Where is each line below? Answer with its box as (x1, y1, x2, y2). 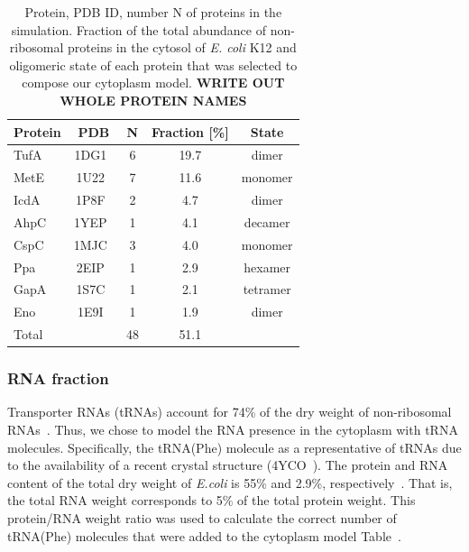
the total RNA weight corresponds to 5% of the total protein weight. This (7, 491, 416, 510)
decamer (244, 212, 290, 231)
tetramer (243, 280, 291, 299)
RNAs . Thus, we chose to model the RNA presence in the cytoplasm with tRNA (7, 420, 458, 439)
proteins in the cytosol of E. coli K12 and (68, 38, 297, 57)
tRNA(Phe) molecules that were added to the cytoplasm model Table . (7, 526, 401, 545)
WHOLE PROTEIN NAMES (60, 90, 247, 109)
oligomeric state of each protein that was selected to (9, 55, 298, 74)
